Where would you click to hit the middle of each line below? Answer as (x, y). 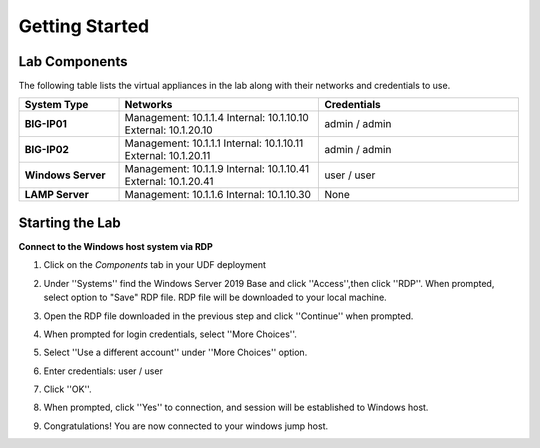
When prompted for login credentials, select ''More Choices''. (170, 334)
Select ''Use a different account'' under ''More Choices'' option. (175, 352)
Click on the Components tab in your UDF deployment (155, 265)
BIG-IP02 (47, 150)
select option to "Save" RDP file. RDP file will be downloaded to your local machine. (215, 297)
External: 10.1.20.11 (167, 156)
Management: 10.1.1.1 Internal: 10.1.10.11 (214, 143)
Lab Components (73, 61)
